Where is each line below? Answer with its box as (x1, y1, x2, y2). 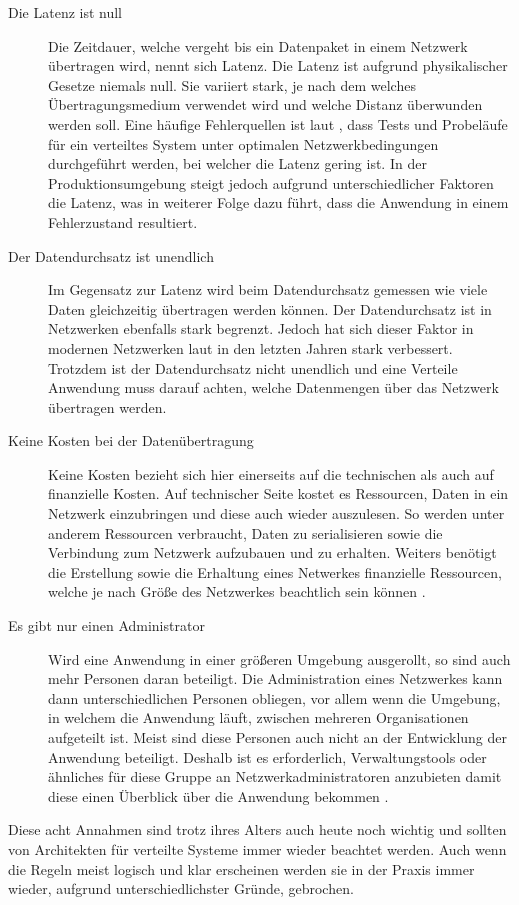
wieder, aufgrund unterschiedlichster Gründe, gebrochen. (8, 878, 354, 899)
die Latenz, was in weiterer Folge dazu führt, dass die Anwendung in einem (48, 192, 509, 213)
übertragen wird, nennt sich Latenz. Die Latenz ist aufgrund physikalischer (48, 55, 508, 76)
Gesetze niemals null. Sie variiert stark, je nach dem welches (48, 74, 416, 95)
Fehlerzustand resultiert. (48, 211, 198, 232)
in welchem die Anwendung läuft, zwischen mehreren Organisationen (48, 707, 469, 728)
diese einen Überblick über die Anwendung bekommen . (48, 785, 389, 806)
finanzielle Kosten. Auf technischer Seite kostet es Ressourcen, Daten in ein (48, 483, 509, 504)
